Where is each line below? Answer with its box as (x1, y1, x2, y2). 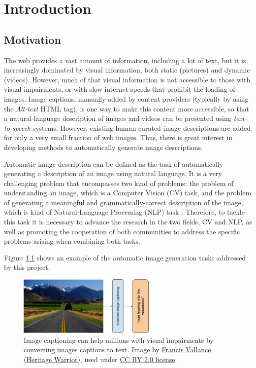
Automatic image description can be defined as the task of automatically (4, 158, 224, 169)
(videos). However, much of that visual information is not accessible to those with (4, 74, 251, 84)
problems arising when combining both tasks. (4, 236, 140, 246)
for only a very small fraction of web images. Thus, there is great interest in (4, 132, 233, 143)
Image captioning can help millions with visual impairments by (24, 334, 214, 345)
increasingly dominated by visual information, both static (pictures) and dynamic (4, 65, 250, 75)
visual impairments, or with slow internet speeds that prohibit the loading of (4, 84, 235, 94)
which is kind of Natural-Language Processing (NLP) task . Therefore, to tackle (4, 207, 245, 217)
